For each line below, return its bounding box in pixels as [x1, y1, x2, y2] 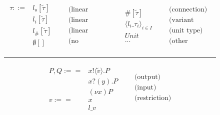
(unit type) [169, 26, 203, 34]
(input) [134, 83, 156, 91]
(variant [169, 16, 194, 23]
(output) [134, 73, 161, 80]
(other [169, 37, 188, 44]
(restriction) [134, 94, 171, 101]
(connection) [169, 5, 207, 13]
